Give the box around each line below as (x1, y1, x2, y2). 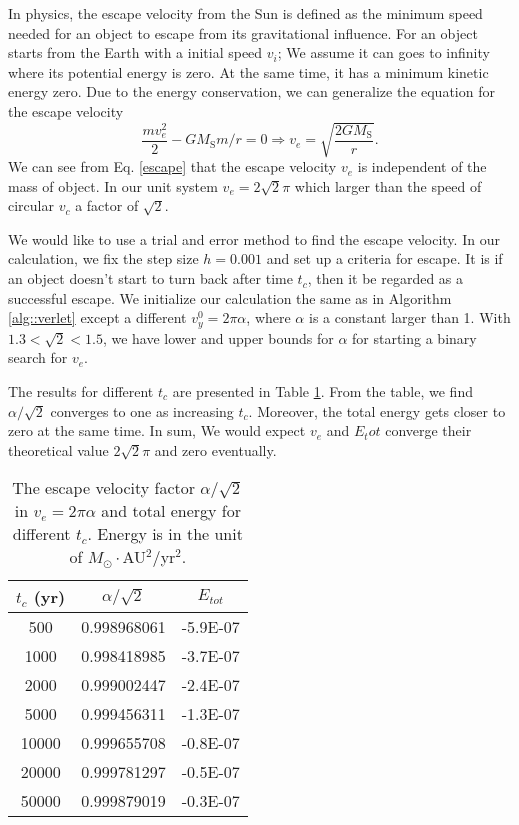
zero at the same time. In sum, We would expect (8, 420, 306, 441)
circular (8, 195, 54, 216)
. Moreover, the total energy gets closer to (248, 400, 506, 421)
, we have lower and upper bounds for (102, 327, 334, 348)
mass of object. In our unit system (8, 175, 218, 196)
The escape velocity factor (12, 476, 195, 500)
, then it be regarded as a (307, 268, 464, 289)
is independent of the (357, 156, 487, 177)
